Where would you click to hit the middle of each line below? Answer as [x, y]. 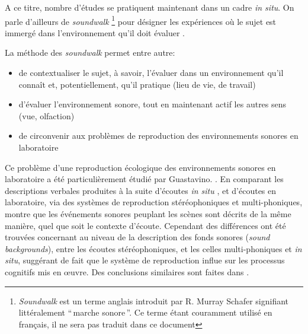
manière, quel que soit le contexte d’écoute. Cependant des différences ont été [145, 225]
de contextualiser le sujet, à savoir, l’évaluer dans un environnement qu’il [151, 73]
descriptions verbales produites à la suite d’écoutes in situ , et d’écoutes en [141, 190]
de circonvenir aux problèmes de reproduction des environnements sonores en [158, 136]
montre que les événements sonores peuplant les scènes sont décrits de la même [148, 213]
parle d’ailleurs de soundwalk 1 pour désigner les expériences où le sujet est [141, 20]
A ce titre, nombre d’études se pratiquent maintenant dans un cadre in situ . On [150, 7]
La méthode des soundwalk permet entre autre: [90, 53]
